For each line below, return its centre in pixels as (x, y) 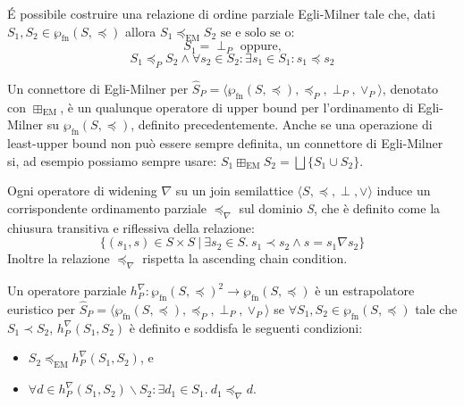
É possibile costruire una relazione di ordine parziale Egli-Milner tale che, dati (221, 13)
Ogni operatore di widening (82, 191)
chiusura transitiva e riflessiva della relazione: (131, 227)
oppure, (261, 47)
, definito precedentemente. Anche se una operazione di (282, 124)
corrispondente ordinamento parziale (107, 207)
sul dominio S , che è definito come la (340, 207)
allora (141, 31)
